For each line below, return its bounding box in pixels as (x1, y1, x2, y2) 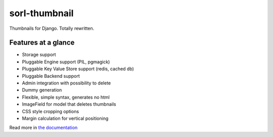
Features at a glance (9, 38, 75, 47)
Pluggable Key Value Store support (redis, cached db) (22, 66, 134, 72)
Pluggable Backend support (22, 73, 80, 79)
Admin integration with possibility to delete (22, 80, 111, 86)
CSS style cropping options (22, 108, 79, 114)
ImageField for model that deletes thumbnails (22, 101, 116, 107)
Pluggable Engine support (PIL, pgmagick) (22, 59, 110, 65)
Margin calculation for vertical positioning (22, 115, 109, 121)
